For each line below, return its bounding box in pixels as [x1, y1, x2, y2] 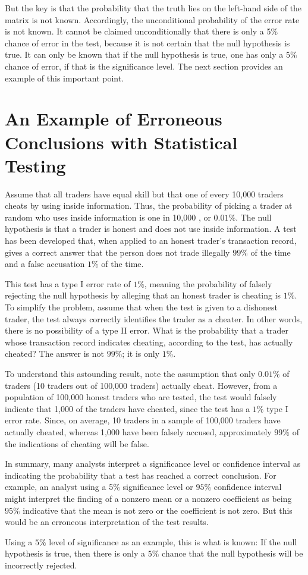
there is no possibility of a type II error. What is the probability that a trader [5, 324, 289, 337]
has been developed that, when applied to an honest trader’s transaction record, [5, 234, 297, 247]
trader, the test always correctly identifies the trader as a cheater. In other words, [5, 312, 303, 325]
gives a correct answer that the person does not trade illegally [5, 246, 230, 258]
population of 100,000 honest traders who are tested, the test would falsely [5, 391, 277, 403]
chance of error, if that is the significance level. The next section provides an [5, 59, 283, 72]
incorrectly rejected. [5, 558, 77, 571]
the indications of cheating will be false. [5, 437, 149, 450]
